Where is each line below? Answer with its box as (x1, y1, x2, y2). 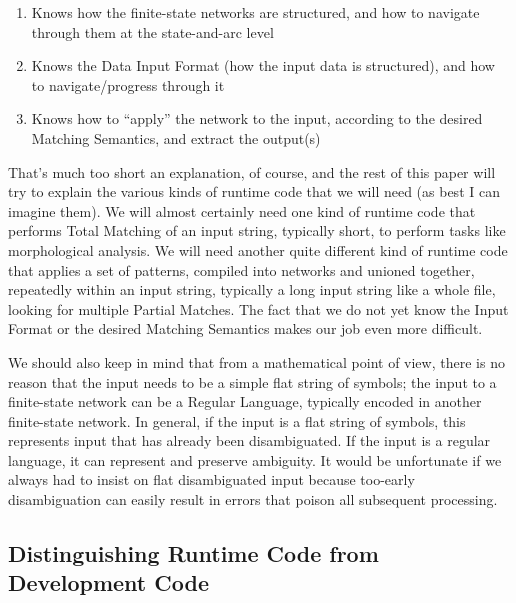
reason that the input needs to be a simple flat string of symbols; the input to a (8, 371, 497, 392)
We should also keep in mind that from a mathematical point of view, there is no (8, 351, 505, 372)
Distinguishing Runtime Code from (8, 538, 379, 569)
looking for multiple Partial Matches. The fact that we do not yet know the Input (8, 298, 509, 319)
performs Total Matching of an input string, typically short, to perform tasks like (8, 220, 506, 241)
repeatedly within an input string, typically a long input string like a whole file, (8, 279, 496, 300)
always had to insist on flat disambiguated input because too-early (8, 469, 415, 490)
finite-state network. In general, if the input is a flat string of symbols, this (8, 410, 466, 431)
